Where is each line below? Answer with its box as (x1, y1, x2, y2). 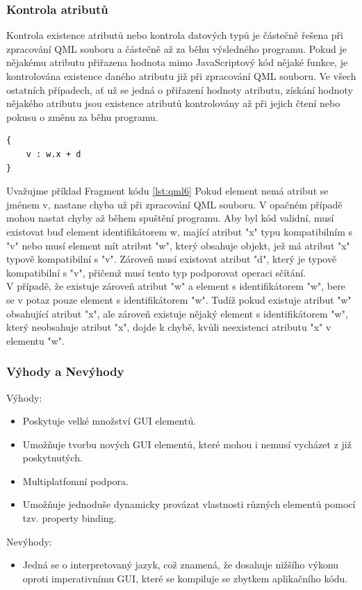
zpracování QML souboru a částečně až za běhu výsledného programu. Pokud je (6, 41, 347, 56)
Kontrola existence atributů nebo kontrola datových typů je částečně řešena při (6, 28, 343, 42)
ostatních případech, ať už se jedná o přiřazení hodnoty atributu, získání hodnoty (6, 82, 354, 97)
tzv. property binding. (22, 511, 117, 525)
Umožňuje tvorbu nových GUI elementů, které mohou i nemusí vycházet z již (22, 436, 352, 451)
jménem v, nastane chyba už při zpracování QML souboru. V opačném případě (6, 197, 343, 211)
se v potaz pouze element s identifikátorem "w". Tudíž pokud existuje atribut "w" (6, 292, 352, 306)
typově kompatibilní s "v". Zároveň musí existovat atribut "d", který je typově (6, 252, 337, 266)
